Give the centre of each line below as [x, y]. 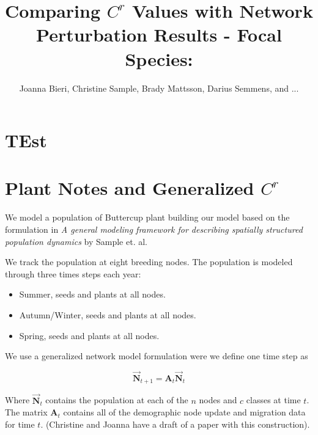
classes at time [273, 400]
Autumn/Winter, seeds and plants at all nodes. [108, 314]
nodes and [218, 400]
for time [20, 424]
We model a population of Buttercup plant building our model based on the [147, 217]
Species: [159, 58]
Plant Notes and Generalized [130, 188]
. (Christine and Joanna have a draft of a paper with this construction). [175, 424]
